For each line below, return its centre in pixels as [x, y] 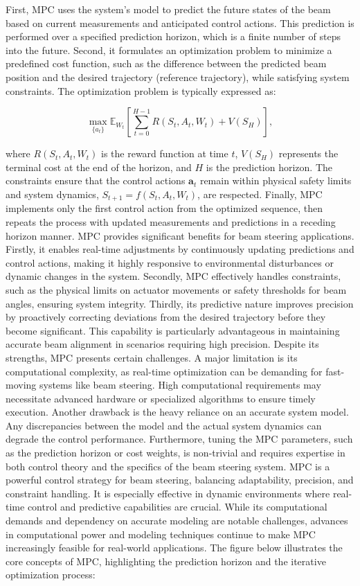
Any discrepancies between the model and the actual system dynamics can [164, 425]
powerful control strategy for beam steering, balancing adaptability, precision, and [180, 480]
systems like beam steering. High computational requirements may [180, 385]
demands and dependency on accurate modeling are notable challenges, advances [177, 521]
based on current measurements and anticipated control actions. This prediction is [180, 23]
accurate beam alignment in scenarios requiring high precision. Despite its [162, 344]
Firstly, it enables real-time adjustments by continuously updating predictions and [180, 249]
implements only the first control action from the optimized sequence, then [164, 208]
